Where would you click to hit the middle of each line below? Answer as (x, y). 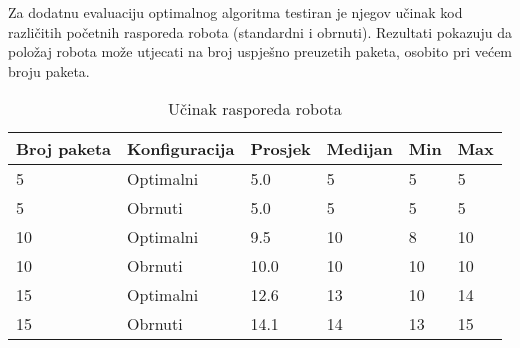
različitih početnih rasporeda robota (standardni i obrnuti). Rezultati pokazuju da (260, 31)
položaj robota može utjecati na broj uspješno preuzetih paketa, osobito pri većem (260, 51)
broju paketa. (49, 70)
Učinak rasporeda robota (255, 109)
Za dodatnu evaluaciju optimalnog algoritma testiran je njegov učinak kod (235, 12)
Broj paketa (64, 149)
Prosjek (280, 149)
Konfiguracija (181, 149)
